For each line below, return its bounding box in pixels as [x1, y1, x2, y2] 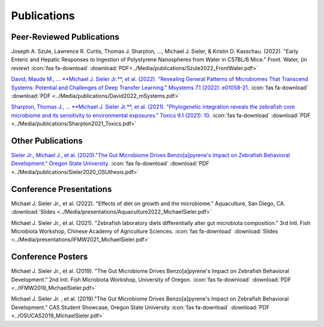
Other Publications [11, 136, 83, 146]
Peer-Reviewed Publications [11, 32, 119, 42]
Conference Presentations [11, 184, 112, 194]
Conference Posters [11, 252, 88, 262]
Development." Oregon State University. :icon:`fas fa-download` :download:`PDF [11, 160, 209, 167]
